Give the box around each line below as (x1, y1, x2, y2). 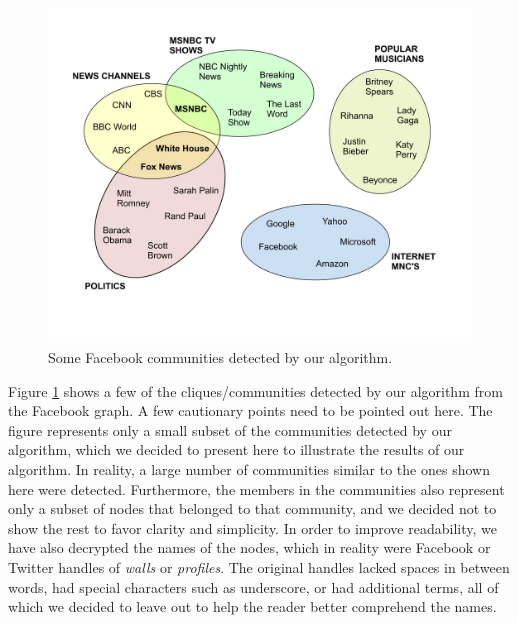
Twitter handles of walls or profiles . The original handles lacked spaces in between (8, 556, 510, 577)
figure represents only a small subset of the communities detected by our (8, 419, 452, 440)
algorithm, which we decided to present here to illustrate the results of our (8, 439, 465, 460)
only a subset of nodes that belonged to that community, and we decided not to (8, 498, 497, 519)
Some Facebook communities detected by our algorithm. (48, 346, 393, 367)
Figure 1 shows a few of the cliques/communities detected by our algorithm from (8, 380, 503, 401)
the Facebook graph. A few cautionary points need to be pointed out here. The (8, 400, 493, 421)
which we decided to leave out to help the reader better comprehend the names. (8, 596, 497, 617)
